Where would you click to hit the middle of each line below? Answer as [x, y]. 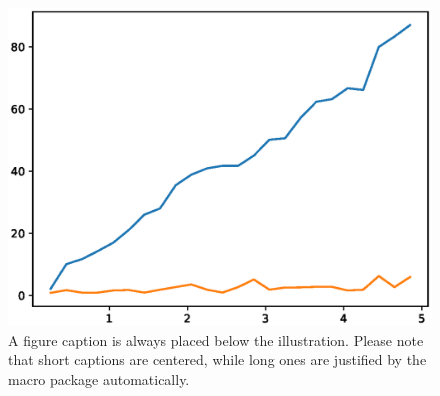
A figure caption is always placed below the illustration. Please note [216, 339]
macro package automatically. [99, 378]
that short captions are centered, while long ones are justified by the [217, 359]
